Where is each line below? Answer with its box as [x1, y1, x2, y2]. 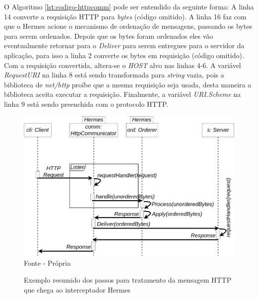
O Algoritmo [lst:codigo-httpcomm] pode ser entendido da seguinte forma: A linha [4, 1, 254, 11]
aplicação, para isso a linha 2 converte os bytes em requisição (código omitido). [4, 50, 244, 60]
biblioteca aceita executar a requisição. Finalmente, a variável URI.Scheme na [4, 89, 241, 99]
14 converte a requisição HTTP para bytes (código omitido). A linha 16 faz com [4, 11, 247, 21]
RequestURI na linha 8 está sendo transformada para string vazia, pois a [4, 70, 224, 80]
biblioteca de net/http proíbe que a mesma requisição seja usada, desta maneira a [4, 79, 252, 89]
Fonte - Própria [24, 258, 71, 268]
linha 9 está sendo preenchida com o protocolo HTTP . [4, 98, 168, 109]
